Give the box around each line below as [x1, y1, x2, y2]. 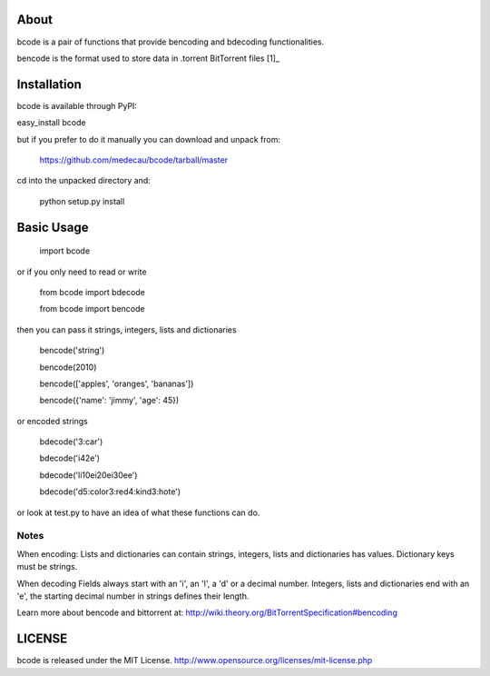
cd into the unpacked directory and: [16, 175, 152, 186]
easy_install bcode [16, 117, 86, 128]
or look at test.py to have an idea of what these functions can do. [16, 507, 260, 518]
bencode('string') [39, 345, 105, 356]
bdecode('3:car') [39, 436, 103, 447]
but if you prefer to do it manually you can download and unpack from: [16, 134, 281, 144]
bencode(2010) [39, 362, 97, 373]
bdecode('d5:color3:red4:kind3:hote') [39, 486, 181, 497]
